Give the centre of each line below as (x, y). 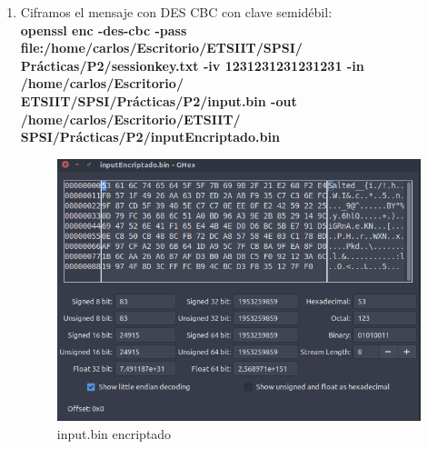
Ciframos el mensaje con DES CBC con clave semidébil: (176, 12)
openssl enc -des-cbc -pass (104, 30)
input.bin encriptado (114, 433)
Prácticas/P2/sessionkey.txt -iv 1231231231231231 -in (192, 65)
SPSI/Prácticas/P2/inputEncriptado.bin (150, 137)
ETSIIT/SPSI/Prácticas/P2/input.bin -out (159, 100)
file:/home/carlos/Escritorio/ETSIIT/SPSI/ (161, 48)
